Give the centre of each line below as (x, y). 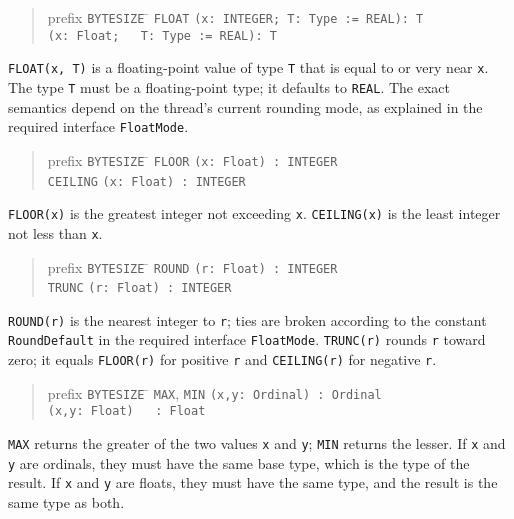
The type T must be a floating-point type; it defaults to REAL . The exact (229, 86)
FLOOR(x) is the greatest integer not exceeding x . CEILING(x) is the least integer (254, 213)
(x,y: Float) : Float (126, 411)
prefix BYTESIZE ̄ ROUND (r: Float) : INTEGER (192, 266)
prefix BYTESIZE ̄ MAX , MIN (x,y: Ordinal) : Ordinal (214, 392)
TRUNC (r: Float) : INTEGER (139, 288)
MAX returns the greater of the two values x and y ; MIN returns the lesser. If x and (257, 443)
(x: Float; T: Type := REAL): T (162, 35)
